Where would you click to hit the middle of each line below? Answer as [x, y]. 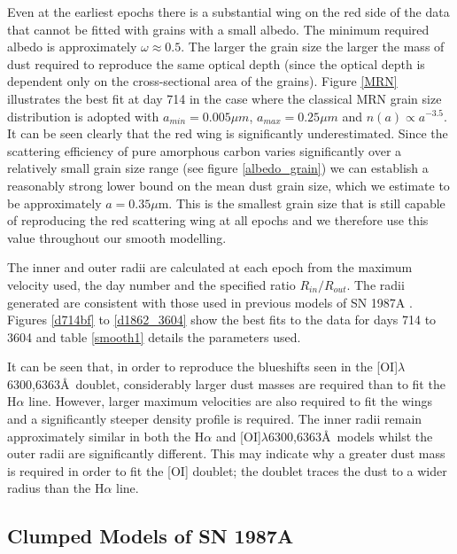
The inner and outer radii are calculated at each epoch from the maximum [210, 267]
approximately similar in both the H [106, 436]
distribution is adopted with [83, 116]
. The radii [376, 284]
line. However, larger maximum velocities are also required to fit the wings [230, 401]
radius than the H [56, 488]
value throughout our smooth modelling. [117, 237]
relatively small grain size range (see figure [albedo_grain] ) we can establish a [218, 168]
